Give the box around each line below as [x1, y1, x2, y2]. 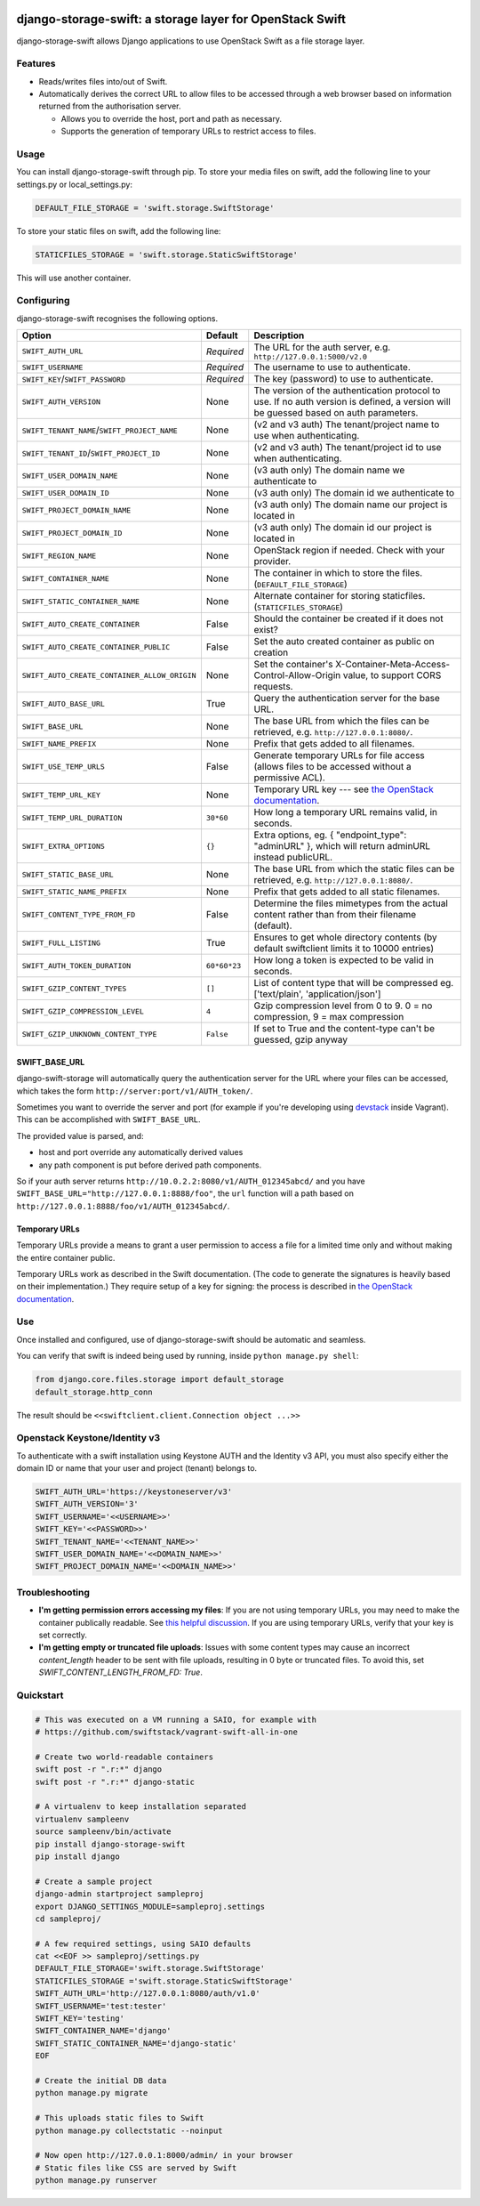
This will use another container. [16, 272, 132, 283]
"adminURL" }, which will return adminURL [253, 840, 431, 853]
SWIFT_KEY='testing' [35, 2014, 124, 2024]
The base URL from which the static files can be [253, 863, 455, 876]
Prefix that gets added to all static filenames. [253, 885, 440, 898]
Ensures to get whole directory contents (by [253, 931, 437, 943]
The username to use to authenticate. [253, 361, 411, 374]
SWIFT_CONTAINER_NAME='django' [35, 2025, 172, 2036]
